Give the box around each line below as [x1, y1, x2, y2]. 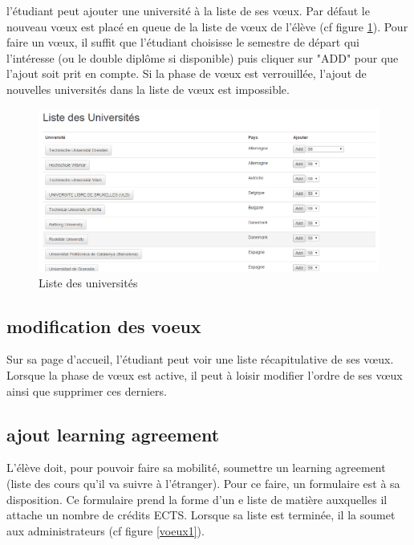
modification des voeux [6, 313, 201, 338]
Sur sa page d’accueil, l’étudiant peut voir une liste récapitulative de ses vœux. [6, 351, 394, 368]
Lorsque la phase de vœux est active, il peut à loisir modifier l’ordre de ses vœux [6, 367, 403, 384]
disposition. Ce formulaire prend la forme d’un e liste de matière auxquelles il [6, 490, 388, 507]
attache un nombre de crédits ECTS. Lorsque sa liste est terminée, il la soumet [6, 506, 396, 523]
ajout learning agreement [6, 421, 220, 446]
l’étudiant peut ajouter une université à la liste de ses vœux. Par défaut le [6, 2, 370, 18]
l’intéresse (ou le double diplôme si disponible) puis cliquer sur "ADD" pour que [6, 49, 399, 66]
